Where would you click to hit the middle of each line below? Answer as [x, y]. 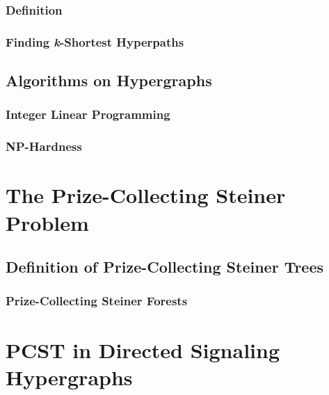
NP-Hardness [44, 146]
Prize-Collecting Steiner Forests [97, 301]
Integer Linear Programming [88, 114]
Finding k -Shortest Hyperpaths [95, 41]
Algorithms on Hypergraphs [109, 80]
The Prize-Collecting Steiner [146, 195]
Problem [47, 222]
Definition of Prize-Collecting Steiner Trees [165, 267]
